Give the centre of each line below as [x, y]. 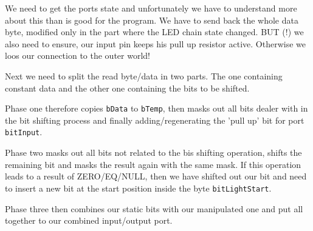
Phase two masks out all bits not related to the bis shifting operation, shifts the [153, 152]
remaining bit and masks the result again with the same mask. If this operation [153, 164]
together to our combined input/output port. [89, 220]
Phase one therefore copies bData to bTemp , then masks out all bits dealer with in [156, 108]
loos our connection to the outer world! [77, 55]
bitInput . [24, 132]
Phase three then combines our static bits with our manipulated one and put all [154, 208]
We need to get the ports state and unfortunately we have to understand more [151, 8]
